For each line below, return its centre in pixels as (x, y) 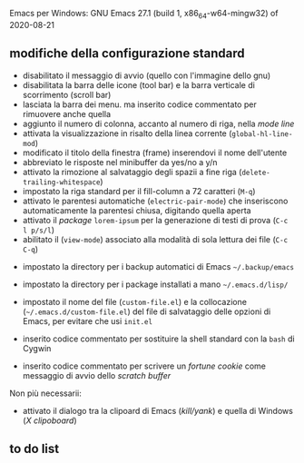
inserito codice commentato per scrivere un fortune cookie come (144, 366)
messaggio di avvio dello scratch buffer (97, 375)
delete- (256, 172)
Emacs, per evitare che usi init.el (87, 320)
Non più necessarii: (45, 393)
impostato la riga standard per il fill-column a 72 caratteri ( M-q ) (139, 191)
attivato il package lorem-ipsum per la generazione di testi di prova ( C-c (155, 220)
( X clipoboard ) (49, 420)
